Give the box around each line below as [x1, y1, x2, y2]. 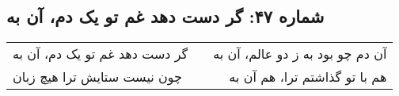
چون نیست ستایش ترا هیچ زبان [13, 67, 182, 86]
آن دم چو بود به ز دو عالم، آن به [213, 44, 387, 63]
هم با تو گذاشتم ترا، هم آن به [229, 67, 387, 86]
